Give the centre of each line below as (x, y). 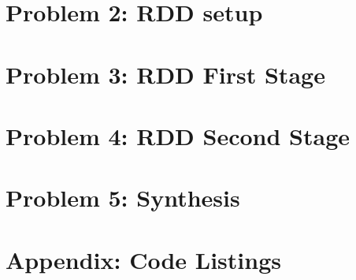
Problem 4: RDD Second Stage (178, 135)
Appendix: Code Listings (143, 259)
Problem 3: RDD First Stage (165, 74)
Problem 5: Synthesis (123, 198)
